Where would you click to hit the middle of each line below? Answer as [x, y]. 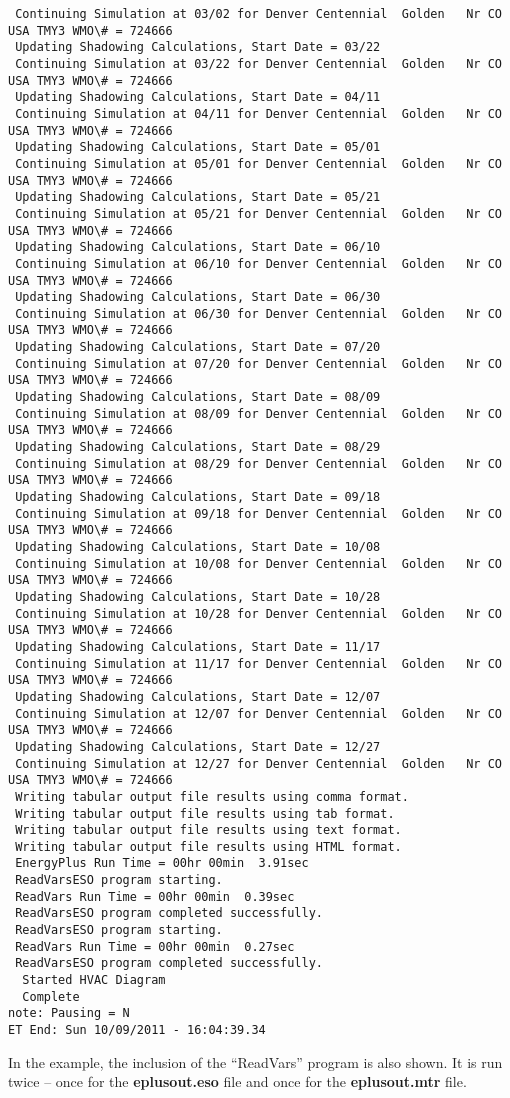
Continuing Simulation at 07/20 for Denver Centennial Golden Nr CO [258, 363]
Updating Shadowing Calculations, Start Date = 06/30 [198, 297]
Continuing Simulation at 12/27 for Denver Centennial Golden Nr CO [258, 763]
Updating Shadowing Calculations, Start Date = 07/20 [198, 347]
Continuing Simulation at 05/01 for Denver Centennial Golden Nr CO [258, 163]
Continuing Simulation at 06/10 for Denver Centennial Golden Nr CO [258, 263]
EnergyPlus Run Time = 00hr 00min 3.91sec [162, 863]
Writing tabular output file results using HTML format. [208, 846]
